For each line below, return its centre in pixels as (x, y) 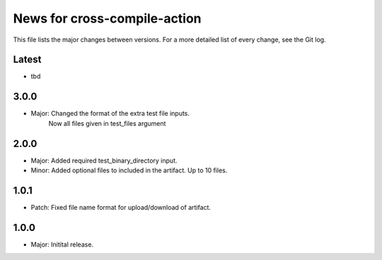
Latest (27, 60)
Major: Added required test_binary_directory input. (104, 160)
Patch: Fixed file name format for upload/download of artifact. (121, 207)
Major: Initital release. (62, 244)
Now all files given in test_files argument (107, 123)
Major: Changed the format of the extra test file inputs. (110, 114)
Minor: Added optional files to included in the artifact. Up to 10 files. (129, 170)
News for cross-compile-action (107, 18)
